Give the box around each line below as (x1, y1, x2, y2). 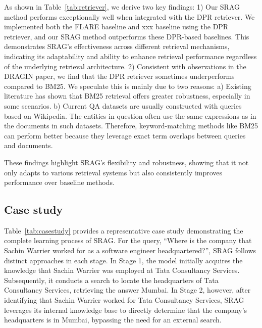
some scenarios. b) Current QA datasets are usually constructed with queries (4, 100, 242, 111)
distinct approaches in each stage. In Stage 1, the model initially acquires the (4, 255, 243, 265)
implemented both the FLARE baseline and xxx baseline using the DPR (4, 21, 229, 32)
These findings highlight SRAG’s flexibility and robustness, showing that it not (4, 157, 249, 167)
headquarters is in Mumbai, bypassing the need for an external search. (4, 314, 222, 325)
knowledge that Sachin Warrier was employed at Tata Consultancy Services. (4, 265, 240, 275)
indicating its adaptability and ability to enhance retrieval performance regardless (4, 51, 257, 61)
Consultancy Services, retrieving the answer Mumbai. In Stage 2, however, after (4, 285, 251, 295)
